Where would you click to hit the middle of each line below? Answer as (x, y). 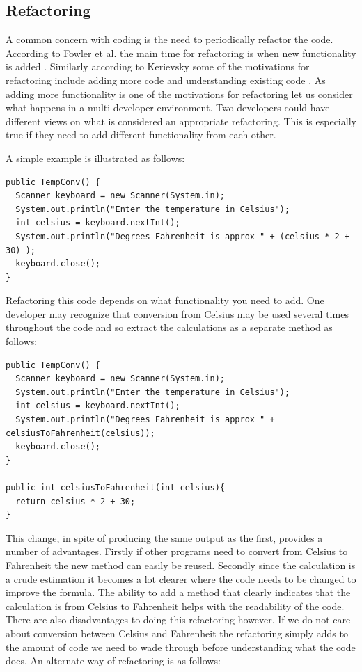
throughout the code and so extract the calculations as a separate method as (169, 327)
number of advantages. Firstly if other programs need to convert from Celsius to (177, 551)
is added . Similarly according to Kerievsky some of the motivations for (158, 66)
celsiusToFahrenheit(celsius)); (80, 433)
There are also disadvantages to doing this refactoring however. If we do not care (178, 619)
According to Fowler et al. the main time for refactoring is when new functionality (181, 53)
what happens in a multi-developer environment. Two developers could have (168, 107)
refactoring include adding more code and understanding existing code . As (166, 80)
